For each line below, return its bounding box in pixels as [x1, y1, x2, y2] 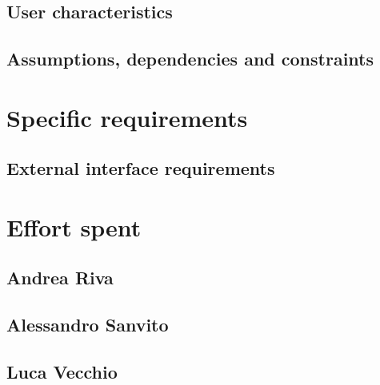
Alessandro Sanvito [6, 312, 169, 337]
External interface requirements [6, 156, 275, 181]
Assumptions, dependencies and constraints [6, 46, 374, 71]
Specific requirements [6, 101, 248, 133]
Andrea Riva [6, 265, 114, 290]
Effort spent [6, 210, 142, 243]
